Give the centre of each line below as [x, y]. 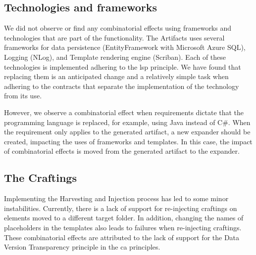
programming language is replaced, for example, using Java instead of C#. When [127, 122]
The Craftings [40, 178]
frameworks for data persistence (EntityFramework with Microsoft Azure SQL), [125, 47]
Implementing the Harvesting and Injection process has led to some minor [116, 198]
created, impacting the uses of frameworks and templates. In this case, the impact [128, 141]
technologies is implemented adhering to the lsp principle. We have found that [123, 66]
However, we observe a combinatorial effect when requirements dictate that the [124, 112]
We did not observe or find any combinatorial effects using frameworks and [118, 28]
